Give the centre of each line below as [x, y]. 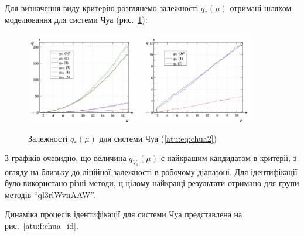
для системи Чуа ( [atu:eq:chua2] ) [158, 138]
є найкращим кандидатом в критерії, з [229, 158]
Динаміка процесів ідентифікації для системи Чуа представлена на [124, 214]
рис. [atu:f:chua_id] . [42, 225]
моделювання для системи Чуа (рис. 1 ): [76, 19]
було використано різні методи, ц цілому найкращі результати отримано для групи [152, 183]
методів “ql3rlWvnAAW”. [50, 194]
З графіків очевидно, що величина [66, 158]
